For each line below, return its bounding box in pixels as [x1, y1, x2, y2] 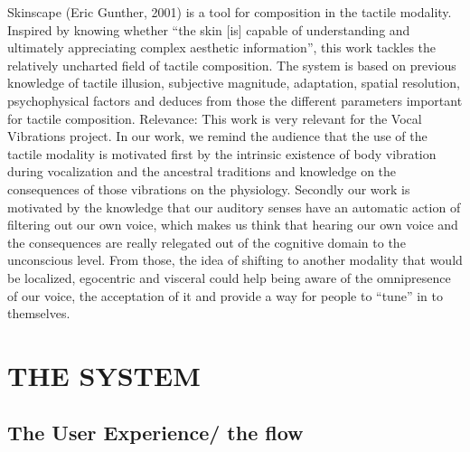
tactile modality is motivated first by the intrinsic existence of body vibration [7, 144, 437, 163]
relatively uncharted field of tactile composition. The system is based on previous [7, 55, 456, 74]
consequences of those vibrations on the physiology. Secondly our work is [7, 179, 410, 198]
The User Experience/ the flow [7, 419, 304, 447]
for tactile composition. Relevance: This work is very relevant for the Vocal [7, 108, 422, 127]
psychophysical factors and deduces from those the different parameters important [7, 90, 463, 109]
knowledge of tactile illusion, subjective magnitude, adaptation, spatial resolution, [7, 73, 460, 92]
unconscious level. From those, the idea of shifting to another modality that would [7, 250, 463, 269]
